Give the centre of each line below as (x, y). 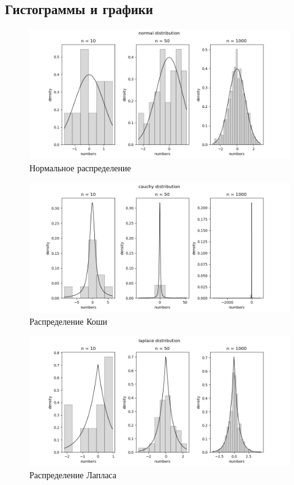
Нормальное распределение (80, 167)
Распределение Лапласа (73, 475)
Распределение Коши (69, 321)
